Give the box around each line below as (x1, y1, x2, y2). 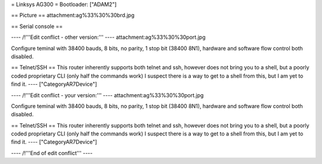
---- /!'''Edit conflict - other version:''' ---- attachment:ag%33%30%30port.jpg (11, 33, 206, 41)
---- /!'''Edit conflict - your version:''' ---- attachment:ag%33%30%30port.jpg (11, 91, 204, 98)
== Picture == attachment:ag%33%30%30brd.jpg (11, 12, 135, 19)
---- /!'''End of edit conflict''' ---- (11, 149, 93, 156)
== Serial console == (11, 23, 63, 30)
